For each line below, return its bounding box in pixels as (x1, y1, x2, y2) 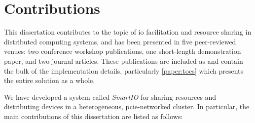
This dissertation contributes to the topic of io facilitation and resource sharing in (4, 27, 252, 37)
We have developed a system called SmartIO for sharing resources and (4, 91, 217, 102)
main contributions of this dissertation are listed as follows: (4, 111, 183, 121)
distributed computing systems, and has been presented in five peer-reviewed (4, 36, 236, 46)
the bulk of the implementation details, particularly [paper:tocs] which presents (4, 65, 244, 76)
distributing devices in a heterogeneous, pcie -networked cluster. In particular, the (4, 101, 250, 112)
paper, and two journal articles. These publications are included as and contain (4, 55, 243, 66)
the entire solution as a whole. (4, 75, 95, 85)
